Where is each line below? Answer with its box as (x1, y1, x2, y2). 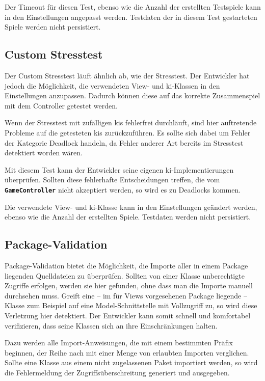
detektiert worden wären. (5, 147, 83, 158)
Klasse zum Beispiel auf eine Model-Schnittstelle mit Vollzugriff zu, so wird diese (5, 300, 257, 311)
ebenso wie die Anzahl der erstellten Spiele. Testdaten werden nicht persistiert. (5, 211, 251, 222)
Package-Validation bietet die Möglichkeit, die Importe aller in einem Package (5, 260, 248, 270)
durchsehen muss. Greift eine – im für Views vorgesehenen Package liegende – (5, 290, 247, 301)
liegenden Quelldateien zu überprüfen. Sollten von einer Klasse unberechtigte (5, 270, 245, 281)
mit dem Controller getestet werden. (5, 100, 118, 111)
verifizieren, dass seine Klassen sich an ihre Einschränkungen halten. (5, 320, 218, 331)
